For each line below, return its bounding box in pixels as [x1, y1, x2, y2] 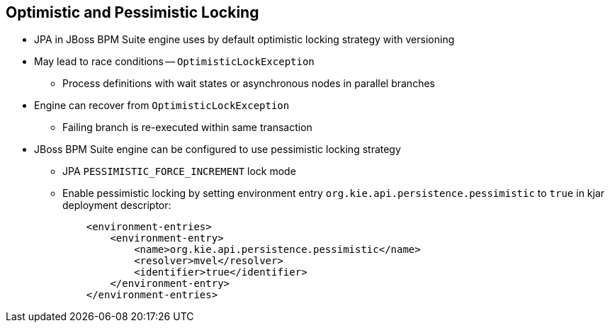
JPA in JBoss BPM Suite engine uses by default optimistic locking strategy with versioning [34, 33, 455, 46]
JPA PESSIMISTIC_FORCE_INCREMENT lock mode [62, 165, 296, 178]
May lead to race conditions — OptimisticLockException [34, 55, 315, 68]
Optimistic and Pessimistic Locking [6, 4, 259, 21]
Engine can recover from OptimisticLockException [34, 99, 290, 112]
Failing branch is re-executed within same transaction [62, 121, 312, 134]
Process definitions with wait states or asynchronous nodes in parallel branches [62, 77, 435, 90]
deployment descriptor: [62, 199, 171, 212]
